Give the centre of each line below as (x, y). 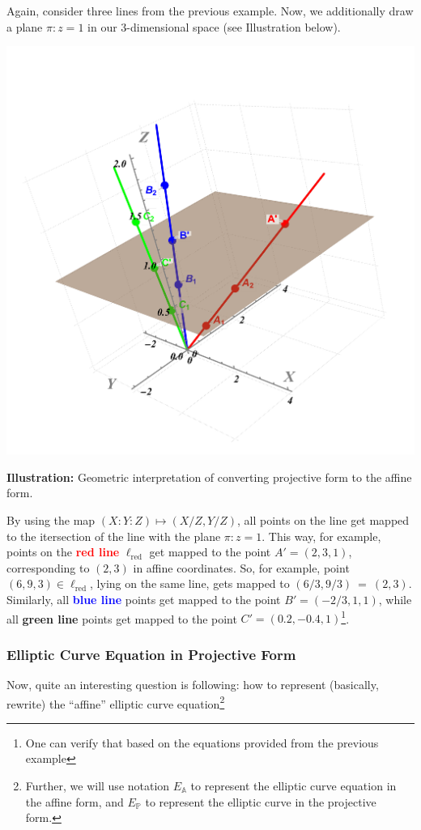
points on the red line (63, 552)
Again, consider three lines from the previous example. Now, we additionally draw (210, 11)
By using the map (51, 519)
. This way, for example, (321, 536)
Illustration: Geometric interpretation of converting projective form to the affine (209, 477)
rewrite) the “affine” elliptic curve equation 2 (116, 702)
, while (395, 599)
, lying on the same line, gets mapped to (190, 583)
